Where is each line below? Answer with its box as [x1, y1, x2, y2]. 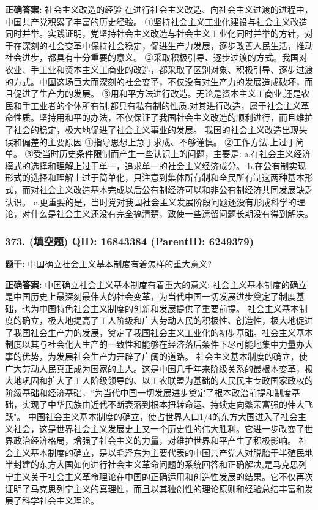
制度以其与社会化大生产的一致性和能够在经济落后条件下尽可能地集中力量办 [5, 338, 305, 351]
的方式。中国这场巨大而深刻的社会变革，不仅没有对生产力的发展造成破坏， [5, 75, 305, 88]
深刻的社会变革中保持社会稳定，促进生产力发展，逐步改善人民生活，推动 [21, 39, 313, 51]
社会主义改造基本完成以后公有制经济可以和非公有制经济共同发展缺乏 [39, 183, 313, 196]
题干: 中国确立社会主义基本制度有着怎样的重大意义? [5, 257, 212, 270]
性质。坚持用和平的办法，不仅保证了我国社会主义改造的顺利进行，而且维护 [13, 111, 313, 124]
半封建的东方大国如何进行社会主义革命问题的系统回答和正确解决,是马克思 [5, 458, 298, 471]
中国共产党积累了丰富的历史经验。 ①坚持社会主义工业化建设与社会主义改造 [5, 15, 308, 28]
